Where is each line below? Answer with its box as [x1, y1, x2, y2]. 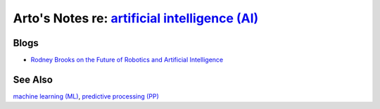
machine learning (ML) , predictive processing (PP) [13, 92, 160, 101]
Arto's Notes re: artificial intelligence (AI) [13, 10, 259, 26]
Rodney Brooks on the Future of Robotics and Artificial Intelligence [30, 56, 224, 64]
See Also [13, 73, 53, 85]
